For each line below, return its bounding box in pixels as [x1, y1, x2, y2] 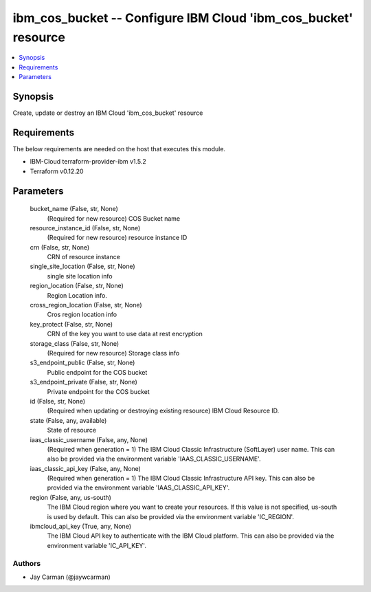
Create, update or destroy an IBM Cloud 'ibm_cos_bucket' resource [12, 109, 203, 117]
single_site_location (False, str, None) [30, 262, 135, 271]
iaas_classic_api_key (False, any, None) [30, 464, 141, 472]
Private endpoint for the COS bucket [47, 387, 150, 395]
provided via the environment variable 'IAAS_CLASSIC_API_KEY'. [47, 483, 230, 492]
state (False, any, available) [30, 416, 107, 424]
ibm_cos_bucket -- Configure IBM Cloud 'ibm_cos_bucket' [12, 10, 353, 25]
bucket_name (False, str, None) [30, 205, 118, 213]
